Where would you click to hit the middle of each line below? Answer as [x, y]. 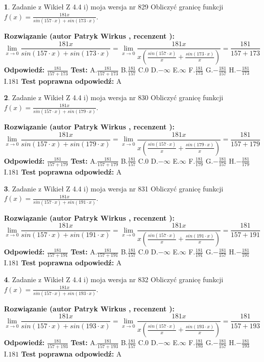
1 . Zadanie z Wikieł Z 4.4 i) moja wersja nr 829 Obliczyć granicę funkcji [114, 6]
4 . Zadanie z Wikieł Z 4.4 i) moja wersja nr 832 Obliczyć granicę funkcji [114, 279]
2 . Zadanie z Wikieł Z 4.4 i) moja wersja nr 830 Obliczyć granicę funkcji [114, 97]
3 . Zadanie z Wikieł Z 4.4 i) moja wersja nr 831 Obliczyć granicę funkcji [114, 188]
